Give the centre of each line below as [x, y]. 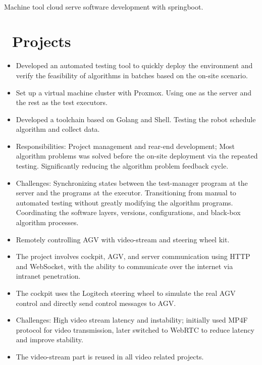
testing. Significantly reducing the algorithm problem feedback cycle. [122, 166]
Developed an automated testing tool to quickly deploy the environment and [134, 65]
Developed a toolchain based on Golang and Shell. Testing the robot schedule [136, 119]
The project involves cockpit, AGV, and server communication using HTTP [133, 256]
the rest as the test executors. [62, 102]
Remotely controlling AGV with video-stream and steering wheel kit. [123, 239]
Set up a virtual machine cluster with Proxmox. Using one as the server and [134, 92]
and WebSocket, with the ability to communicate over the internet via [124, 266]
